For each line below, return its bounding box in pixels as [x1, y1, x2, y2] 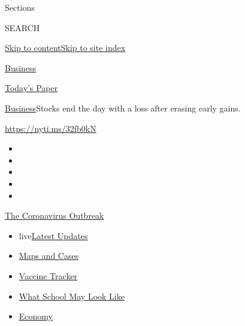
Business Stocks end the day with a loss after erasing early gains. [5, 101, 241, 114]
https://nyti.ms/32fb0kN [5, 122, 96, 134]
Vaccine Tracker [19, 269, 78, 282]
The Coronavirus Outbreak [5, 209, 104, 222]
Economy [19, 310, 53, 322]
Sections [5, 1, 35, 13]
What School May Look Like [19, 289, 125, 302]
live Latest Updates [19, 229, 88, 242]
